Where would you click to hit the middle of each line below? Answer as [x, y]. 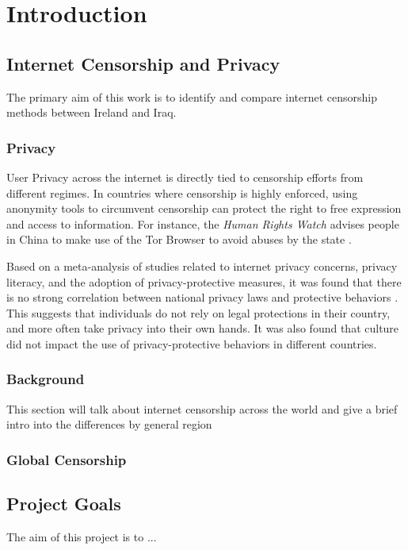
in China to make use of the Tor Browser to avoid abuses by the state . [179, 239]
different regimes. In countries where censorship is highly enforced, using [182, 192]
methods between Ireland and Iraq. [92, 112]
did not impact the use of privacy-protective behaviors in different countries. [192, 343]
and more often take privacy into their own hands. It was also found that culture [203, 328]
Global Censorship [67, 459]
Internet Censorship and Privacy [143, 63]
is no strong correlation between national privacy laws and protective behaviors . [202, 297]
